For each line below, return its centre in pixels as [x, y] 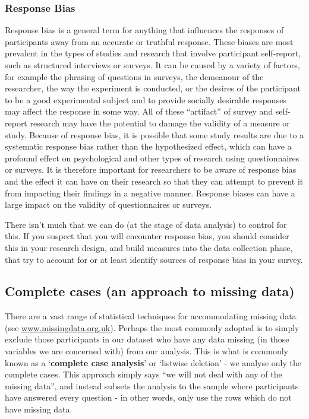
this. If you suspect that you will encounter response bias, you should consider [147, 236]
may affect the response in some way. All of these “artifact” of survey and [139, 111]
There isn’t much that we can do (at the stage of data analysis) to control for [146, 224]
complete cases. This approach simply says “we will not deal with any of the [144, 374]
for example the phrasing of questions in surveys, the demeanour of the [134, 76]
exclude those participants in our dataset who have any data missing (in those [147, 339]
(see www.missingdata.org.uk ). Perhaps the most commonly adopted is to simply [152, 327]
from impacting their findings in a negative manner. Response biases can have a [150, 193]
